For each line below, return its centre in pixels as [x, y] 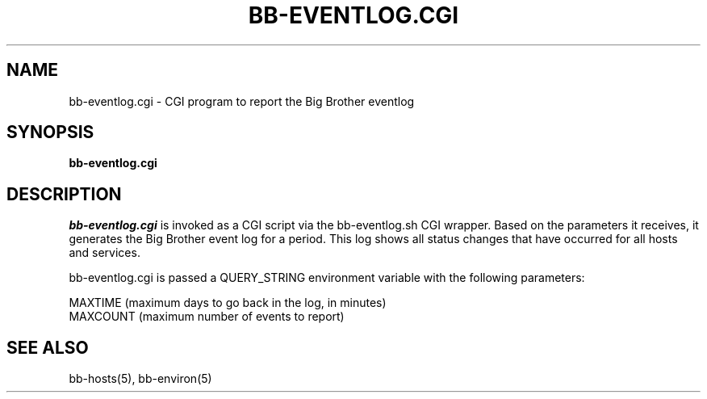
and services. [105, 253]
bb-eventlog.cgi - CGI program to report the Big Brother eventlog [242, 101]
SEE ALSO [48, 347]
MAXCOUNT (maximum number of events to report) [207, 317]
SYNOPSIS [50, 132]
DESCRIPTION [64, 194]
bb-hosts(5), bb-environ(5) [140, 379]
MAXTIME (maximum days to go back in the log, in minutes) [228, 303]
